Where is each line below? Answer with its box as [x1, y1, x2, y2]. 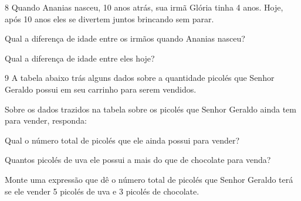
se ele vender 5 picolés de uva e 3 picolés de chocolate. [5, 185, 199, 197]
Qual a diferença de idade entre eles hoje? [5, 52, 155, 64]
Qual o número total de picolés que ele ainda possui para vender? [5, 134, 240, 146]
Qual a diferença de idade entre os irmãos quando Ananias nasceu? [5, 32, 245, 45]
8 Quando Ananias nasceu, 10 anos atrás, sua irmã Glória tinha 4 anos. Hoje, [5, 1, 283, 13]
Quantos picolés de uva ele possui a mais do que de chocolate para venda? [5, 154, 271, 166]
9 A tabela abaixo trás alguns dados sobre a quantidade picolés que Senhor [5, 71, 275, 84]
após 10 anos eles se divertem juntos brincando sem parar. [5, 12, 214, 25]
